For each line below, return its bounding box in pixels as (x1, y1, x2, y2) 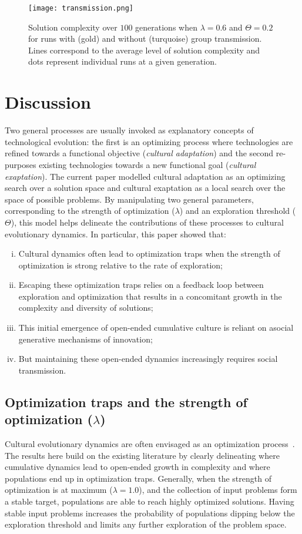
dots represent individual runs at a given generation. (28, 55, 217, 68)
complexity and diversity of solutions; (18, 301, 153, 314)
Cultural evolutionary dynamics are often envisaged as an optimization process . (5, 438, 295, 450)
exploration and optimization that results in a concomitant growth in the (18, 290, 282, 302)
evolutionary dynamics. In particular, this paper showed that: (5, 227, 226, 240)
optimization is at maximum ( (5, 483, 113, 496)
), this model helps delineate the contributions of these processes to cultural (11, 216, 284, 228)
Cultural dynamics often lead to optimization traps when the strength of (18, 247, 280, 260)
